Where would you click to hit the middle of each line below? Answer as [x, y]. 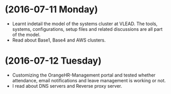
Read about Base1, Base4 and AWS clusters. [59, 40]
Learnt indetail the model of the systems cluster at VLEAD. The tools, [85, 24]
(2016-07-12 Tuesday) [53, 61]
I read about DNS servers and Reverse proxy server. [67, 86]
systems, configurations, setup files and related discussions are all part [87, 29]
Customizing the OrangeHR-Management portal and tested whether [84, 75]
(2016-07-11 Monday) [51, 10]
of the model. [26, 34]
